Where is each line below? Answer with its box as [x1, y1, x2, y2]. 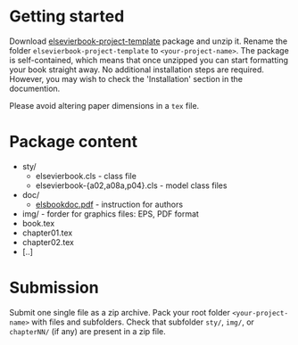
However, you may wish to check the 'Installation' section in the [9, 73, 244, 84]
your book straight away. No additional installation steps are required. [9, 64, 265, 75]
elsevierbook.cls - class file [35, 170, 137, 181]
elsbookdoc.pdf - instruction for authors [35, 199, 184, 209]
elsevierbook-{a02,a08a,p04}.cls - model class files [35, 180, 228, 191]
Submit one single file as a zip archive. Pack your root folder [9, 307, 230, 317]
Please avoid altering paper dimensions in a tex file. [9, 100, 200, 111]
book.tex [21, 218, 55, 228]
